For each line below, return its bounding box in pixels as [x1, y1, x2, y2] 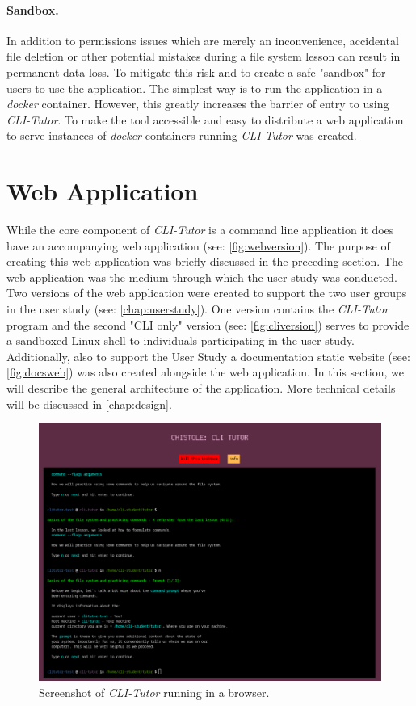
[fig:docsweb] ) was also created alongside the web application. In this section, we [6, 364, 405, 380]
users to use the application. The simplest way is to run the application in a [6, 79, 383, 96]
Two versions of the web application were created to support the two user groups [6, 284, 407, 301]
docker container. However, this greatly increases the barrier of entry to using [6, 95, 389, 112]
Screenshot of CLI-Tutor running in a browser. [39, 683, 270, 700]
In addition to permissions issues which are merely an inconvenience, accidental [6, 32, 399, 48]
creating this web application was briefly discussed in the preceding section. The [6, 253, 403, 270]
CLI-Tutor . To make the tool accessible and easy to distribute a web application [6, 111, 404, 128]
